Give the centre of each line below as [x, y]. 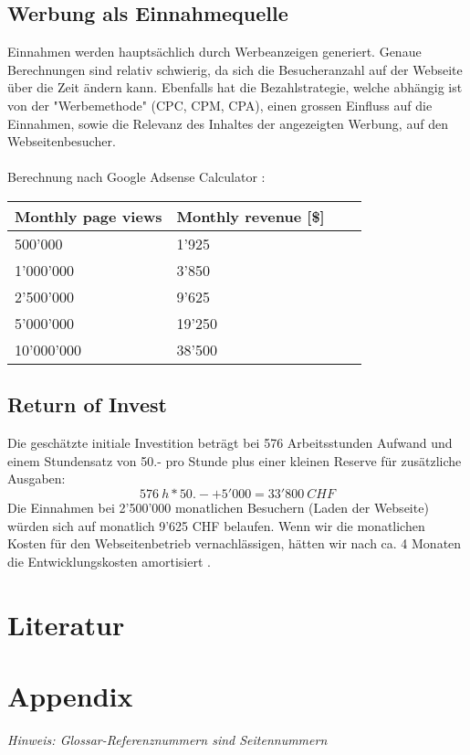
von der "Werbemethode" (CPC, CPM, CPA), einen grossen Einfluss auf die [220, 105]
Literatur [66, 624]
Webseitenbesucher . [62, 141]
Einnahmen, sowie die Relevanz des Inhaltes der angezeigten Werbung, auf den [228, 123]
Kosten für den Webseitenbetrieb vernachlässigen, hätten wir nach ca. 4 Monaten [235, 543]
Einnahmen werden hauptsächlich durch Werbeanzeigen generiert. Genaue [214, 52]
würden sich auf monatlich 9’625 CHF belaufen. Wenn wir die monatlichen [216, 525]
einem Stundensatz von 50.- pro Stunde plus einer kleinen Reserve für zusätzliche [235, 460]
